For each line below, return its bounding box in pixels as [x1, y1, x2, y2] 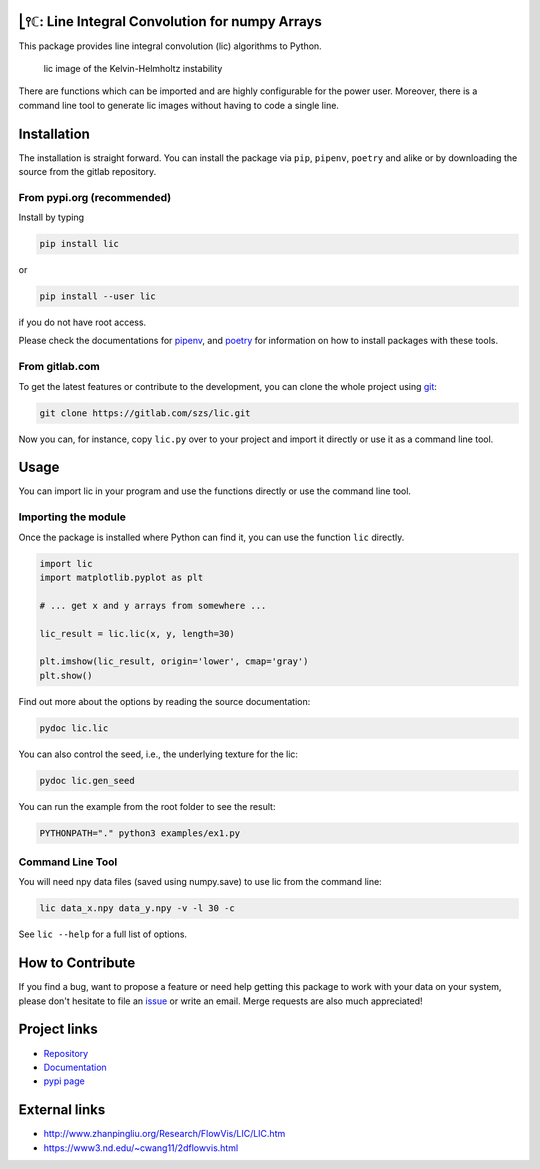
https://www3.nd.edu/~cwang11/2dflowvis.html [43, 1141, 239, 1154]
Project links [18, 1021, 99, 1038]
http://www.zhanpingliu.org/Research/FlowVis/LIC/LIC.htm [43, 1128, 286, 1140]
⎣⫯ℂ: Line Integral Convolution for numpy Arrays [18, 13, 322, 30]
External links [18, 1101, 106, 1119]
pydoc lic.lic [39, 722, 109, 734]
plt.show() [39, 670, 93, 681]
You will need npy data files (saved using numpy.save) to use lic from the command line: [18, 876, 382, 888]
